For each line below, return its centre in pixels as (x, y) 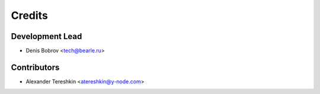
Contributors (35, 67)
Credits (30, 15)
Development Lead (47, 36)
